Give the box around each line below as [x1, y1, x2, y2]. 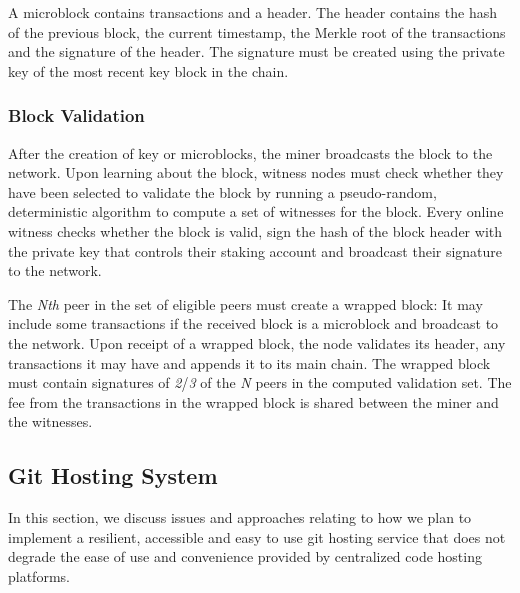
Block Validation [8, 103, 145, 128]
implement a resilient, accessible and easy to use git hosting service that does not [8, 526, 506, 547]
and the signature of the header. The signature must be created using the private [8, 41, 505, 62]
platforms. [8, 565, 70, 586]
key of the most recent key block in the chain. [8, 60, 289, 81]
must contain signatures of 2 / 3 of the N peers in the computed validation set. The [8, 372, 512, 393]
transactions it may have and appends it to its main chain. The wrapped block [8, 352, 491, 373]
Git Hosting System [8, 460, 218, 491]
